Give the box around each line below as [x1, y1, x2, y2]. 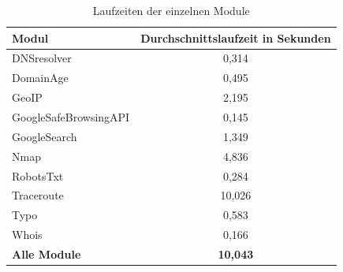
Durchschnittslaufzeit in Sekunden [140, 29, 331, 46]
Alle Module [12, 245, 81, 262]
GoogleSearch [12, 128, 77, 144]
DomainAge [12, 69, 69, 86]
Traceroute [12, 187, 64, 203]
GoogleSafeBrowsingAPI [12, 108, 130, 125]
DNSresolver [12, 50, 72, 66]
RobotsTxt [12, 167, 64, 184]
